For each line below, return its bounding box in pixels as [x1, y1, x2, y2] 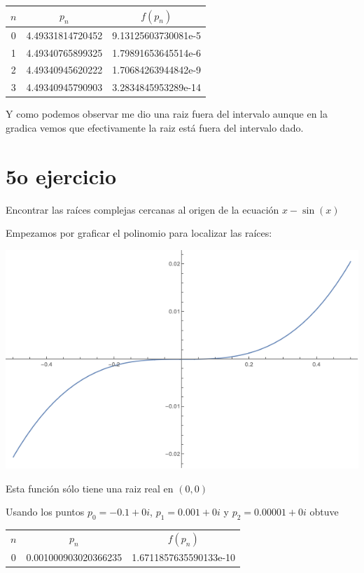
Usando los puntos [6, 504, 85, 519]
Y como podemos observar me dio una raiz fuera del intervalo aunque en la [6, 106, 328, 121]
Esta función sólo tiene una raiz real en [6, 481, 174, 495]
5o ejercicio [6, 161, 117, 190]
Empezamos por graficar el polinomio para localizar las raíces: [6, 226, 272, 240]
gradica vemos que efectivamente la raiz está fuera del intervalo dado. [6, 120, 304, 134]
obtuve [309, 504, 339, 519]
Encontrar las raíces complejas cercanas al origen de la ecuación [6, 202, 279, 216]
